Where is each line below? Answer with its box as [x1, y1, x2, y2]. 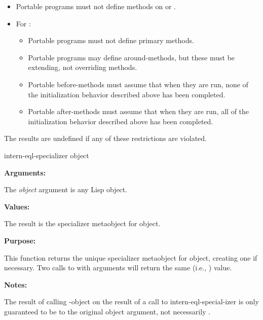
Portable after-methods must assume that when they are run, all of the [28, 106, 249, 117]
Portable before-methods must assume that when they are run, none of [28, 79, 248, 89]
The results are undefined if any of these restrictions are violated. [4, 133, 207, 144]
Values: [4, 201, 30, 211]
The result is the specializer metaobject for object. [4, 218, 161, 229]
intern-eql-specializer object [4, 150, 89, 160]
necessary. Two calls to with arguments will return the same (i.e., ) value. [4, 262, 232, 273]
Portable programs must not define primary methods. [28, 35, 194, 46]
